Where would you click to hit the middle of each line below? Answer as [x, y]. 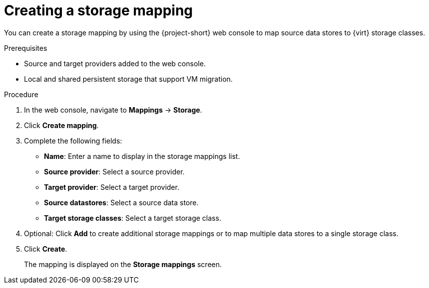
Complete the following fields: [73, 141]
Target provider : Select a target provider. [112, 187]
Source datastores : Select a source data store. [121, 202]
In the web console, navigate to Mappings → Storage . [113, 110]
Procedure [21, 94]
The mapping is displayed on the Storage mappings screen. [123, 264]
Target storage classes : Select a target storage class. [133, 218]
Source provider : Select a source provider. [114, 171]
